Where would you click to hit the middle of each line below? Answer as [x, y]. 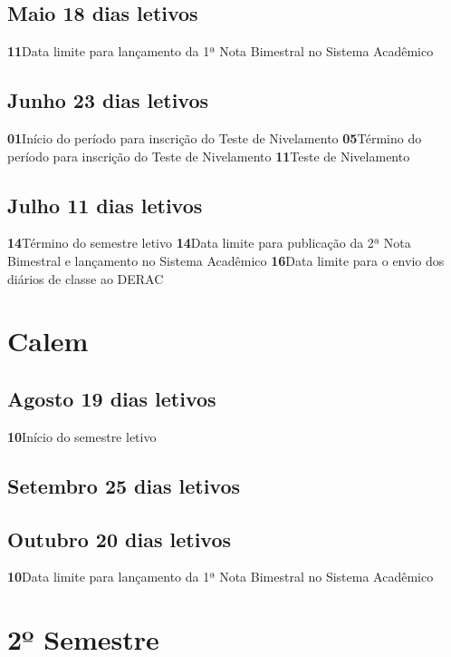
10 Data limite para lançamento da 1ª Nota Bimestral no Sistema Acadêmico [221, 577]
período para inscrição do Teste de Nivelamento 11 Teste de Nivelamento [209, 156]
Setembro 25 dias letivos [124, 485]
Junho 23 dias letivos [108, 100]
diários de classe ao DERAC [86, 278]
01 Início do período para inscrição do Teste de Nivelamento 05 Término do [215, 138]
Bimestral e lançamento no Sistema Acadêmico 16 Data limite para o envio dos [226, 260]
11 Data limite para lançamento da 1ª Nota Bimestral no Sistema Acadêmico [221, 51]
